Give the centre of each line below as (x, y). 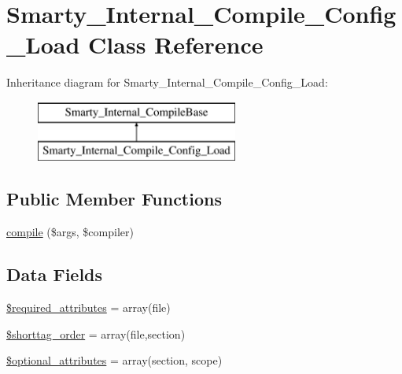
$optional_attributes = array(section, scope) (114, 360)
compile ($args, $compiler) (70, 232)
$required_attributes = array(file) (89, 307)
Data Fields (55, 274)
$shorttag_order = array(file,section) (96, 333)
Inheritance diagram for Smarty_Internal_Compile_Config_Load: (167, 82)
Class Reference (176, 44)
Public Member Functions (114, 199)
